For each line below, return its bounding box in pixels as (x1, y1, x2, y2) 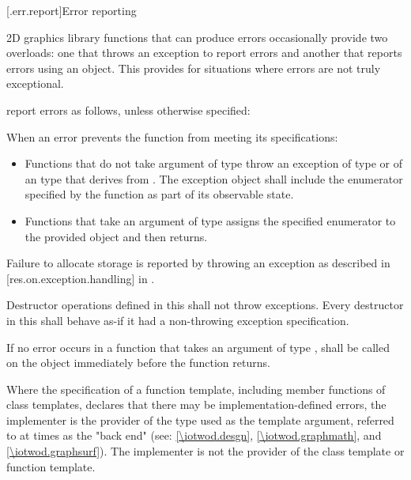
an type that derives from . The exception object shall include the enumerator (25, 170, 403, 187)
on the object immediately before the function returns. (6, 354, 270, 371)
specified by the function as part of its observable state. (25, 186, 294, 202)
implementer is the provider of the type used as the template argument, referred (6, 411, 394, 428)
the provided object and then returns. (25, 228, 208, 244)
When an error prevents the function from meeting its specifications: (6, 128, 338, 145)
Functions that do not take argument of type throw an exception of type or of (25, 155, 402, 172)
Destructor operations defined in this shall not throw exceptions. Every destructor (6, 297, 404, 313)
